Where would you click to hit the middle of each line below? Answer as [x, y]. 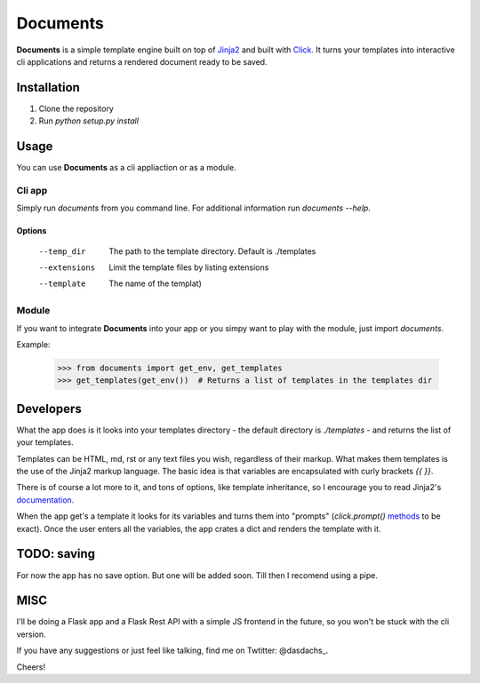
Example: [33, 344]
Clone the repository [76, 108]
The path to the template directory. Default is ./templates [212, 251]
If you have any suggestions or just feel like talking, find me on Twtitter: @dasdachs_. [172, 651]
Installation [48, 87]
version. [31, 634]
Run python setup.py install [89, 121]
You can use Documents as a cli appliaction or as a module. [126, 168]
